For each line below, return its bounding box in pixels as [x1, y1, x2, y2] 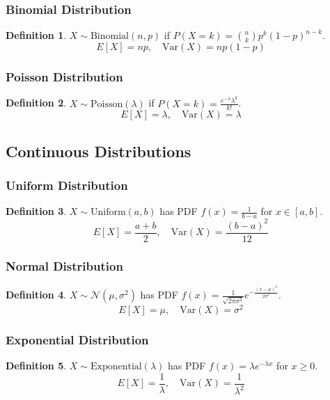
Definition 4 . [6, 287, 67, 302]
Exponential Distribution [6, 330, 149, 348]
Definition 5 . [6, 358, 67, 373]
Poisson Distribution [6, 68, 123, 86]
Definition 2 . [6, 95, 67, 110]
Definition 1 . [6, 28, 67, 42]
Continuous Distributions [6, 140, 191, 161]
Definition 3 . [6, 204, 67, 218]
